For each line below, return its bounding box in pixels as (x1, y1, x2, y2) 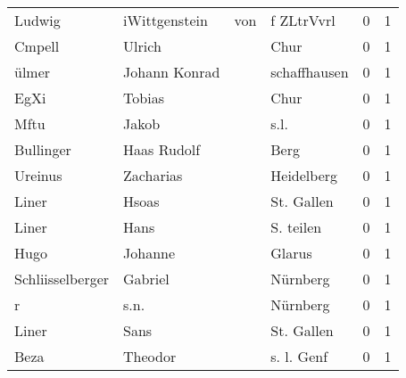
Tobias (123, 87, 164, 108)
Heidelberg (270, 165, 338, 185)
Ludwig (14, 10, 61, 30)
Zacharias (123, 165, 183, 185)
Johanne (123, 242, 176, 263)
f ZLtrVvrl (270, 10, 336, 30)
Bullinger (14, 139, 71, 160)
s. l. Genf (270, 346, 328, 366)
